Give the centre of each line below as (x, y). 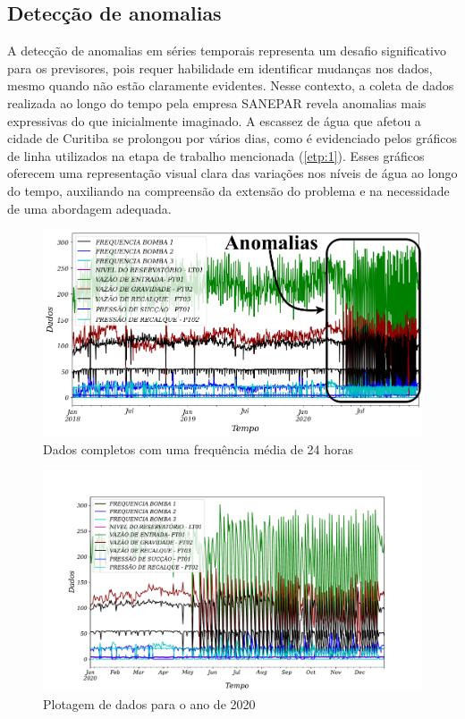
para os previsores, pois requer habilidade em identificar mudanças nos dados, (220, 68)
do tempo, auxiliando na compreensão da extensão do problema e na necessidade (228, 190)
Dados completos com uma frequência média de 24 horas (198, 448)
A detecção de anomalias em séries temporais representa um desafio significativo (227, 51)
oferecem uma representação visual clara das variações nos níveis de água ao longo (232, 173)
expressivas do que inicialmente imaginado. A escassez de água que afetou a (214, 120)
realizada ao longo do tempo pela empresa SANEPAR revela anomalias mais (217, 102)
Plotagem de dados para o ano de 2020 (149, 704)
